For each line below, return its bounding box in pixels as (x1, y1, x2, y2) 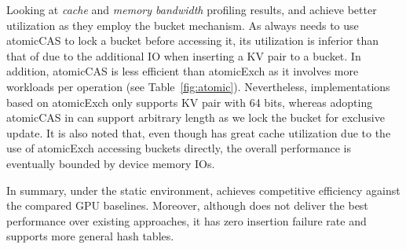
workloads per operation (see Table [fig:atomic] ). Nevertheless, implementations (6, 78, 390, 94)
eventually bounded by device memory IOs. (6, 155, 215, 171)
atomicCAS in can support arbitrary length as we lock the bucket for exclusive (6, 109, 385, 126)
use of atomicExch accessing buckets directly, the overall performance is (6, 140, 351, 156)
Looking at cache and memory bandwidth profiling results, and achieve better (6, 2, 377, 17)
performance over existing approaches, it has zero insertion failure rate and (6, 212, 367, 229)
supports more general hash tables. (6, 228, 174, 244)
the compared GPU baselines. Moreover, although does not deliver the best (6, 197, 368, 214)
